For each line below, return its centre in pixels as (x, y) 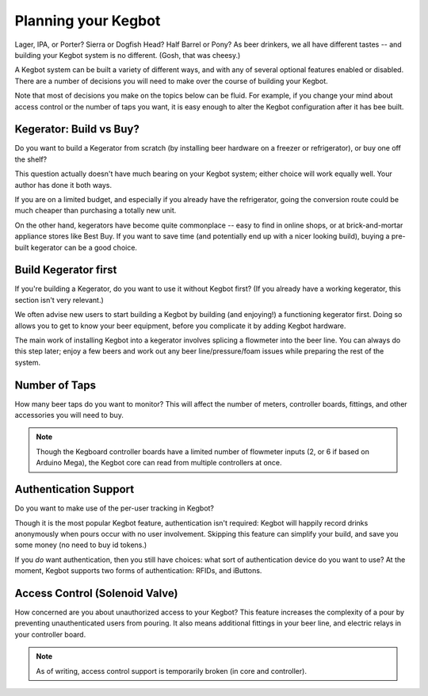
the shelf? (31, 159)
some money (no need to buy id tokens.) (81, 545)
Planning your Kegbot (88, 21)
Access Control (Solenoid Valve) (96, 593)
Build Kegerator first (66, 270)
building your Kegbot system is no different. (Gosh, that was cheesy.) (128, 55)
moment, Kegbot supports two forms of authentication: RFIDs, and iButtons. (138, 571)
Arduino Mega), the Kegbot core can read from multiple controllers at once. (159, 463)
